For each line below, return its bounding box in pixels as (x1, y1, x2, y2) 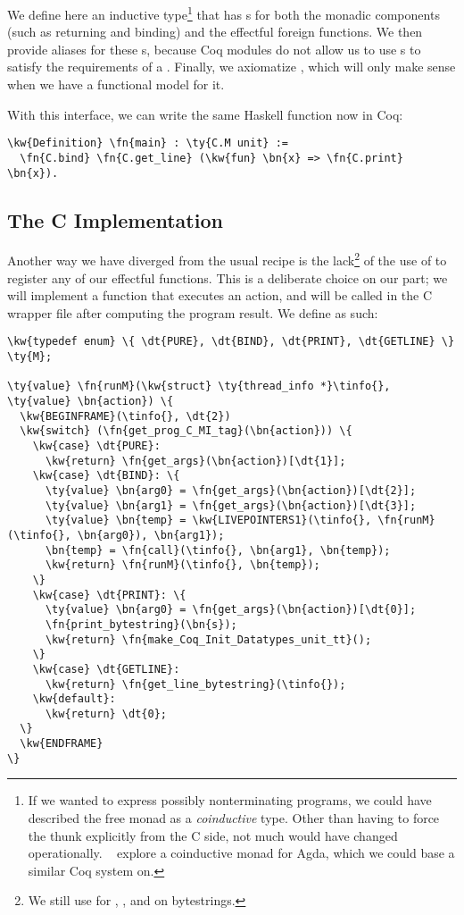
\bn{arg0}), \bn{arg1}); (77, 528, 225, 541)
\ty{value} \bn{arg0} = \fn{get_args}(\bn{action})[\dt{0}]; (45, 603, 417, 617)
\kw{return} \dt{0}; (45, 707, 167, 720)
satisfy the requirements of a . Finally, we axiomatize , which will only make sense (7, 57, 456, 76)
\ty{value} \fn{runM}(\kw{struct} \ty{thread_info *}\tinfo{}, (7, 380, 391, 393)
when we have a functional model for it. (7, 75, 225, 94)
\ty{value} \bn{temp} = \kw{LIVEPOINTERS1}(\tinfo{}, (45, 514, 372, 527)
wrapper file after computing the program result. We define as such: (7, 303, 378, 322)
